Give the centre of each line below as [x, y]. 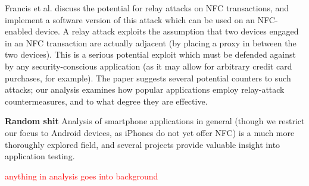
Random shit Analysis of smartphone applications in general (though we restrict [155, 121]
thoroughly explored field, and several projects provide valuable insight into [143, 144]
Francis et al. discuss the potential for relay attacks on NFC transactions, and [147, 8]
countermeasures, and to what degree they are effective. [106, 101]
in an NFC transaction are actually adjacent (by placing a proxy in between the [151, 42]
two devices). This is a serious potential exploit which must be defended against [150, 54]
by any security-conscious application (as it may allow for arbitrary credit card [149, 66]
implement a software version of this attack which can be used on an [130, 19]
